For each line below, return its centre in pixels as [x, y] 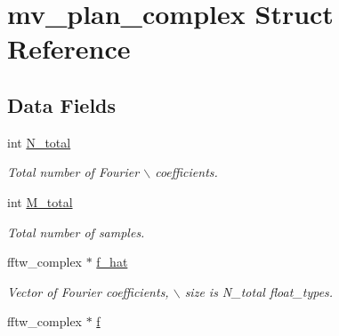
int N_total [39, 142]
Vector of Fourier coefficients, [88, 291]
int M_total [40, 201]
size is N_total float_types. [259, 291]
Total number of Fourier [73, 172]
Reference [69, 48]
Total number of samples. [76, 232]
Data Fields [62, 104]
